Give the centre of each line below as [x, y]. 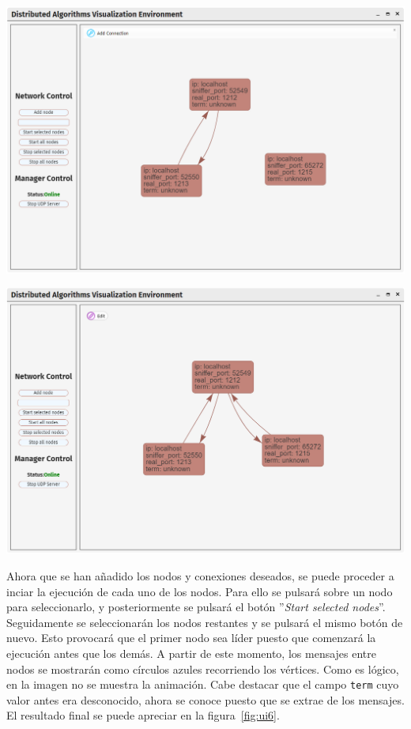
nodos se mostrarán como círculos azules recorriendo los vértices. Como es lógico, [203, 669]
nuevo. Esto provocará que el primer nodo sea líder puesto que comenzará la [191, 638]
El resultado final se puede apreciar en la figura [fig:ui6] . [143, 715]
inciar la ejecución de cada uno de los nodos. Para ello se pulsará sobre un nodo [200, 591]
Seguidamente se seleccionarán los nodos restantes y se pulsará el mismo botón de [205, 622]
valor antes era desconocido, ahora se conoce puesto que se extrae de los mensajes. [205, 699]
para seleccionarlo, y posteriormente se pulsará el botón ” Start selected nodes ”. [196, 607]
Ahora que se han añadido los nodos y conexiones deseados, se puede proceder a [200, 575]
